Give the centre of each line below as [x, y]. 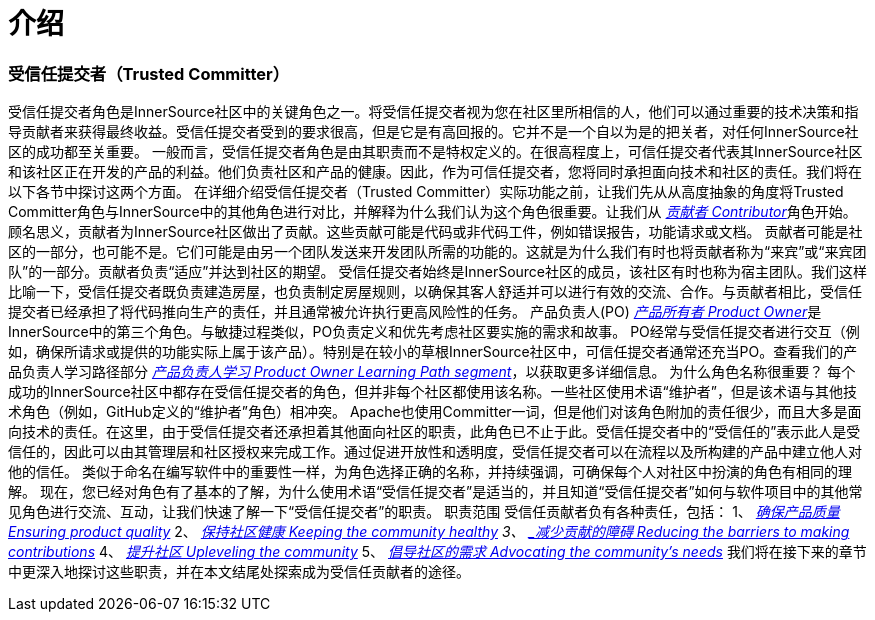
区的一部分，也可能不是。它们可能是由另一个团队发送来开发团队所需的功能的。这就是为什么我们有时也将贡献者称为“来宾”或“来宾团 [437, 252]
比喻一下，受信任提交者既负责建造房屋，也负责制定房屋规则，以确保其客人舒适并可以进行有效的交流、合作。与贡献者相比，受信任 [435, 292]
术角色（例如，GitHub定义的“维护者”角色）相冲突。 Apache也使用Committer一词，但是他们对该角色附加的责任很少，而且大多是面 [435, 412]
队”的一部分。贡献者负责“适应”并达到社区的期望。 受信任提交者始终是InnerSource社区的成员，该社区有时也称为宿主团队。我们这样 [438, 272]
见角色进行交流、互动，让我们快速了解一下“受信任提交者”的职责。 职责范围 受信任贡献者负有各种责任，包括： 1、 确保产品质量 [424, 512]
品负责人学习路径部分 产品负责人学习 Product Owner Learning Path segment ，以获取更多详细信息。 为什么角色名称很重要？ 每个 [432, 372]
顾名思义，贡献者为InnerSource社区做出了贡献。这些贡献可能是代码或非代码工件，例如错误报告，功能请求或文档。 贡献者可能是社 [435, 232]
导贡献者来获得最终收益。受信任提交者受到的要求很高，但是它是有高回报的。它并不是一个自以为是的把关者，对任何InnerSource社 [433, 132]
